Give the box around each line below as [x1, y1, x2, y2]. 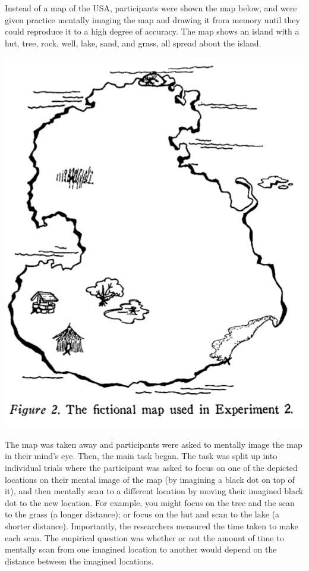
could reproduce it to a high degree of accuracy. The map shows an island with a [5, 25, 299, 38]
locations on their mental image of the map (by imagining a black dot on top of [5, 473, 295, 485]
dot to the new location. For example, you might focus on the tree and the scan [5, 496, 295, 508]
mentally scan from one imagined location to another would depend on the [5, 543, 277, 556]
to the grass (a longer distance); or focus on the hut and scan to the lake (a [5, 508, 280, 520]
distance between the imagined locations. [5, 554, 154, 567]
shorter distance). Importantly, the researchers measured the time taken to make [5, 519, 298, 532]
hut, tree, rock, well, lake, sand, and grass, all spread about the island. [5, 36, 261, 49]
